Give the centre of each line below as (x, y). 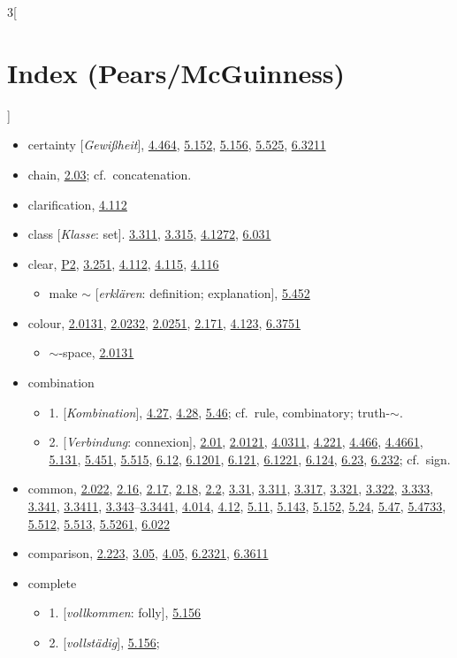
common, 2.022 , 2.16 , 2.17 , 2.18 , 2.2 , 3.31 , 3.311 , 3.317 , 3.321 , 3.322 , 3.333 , (231, 489)
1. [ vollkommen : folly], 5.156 (125, 612)
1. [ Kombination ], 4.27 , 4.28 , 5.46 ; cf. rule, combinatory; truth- (220, 412)
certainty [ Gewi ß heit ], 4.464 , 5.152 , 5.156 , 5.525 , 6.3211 (177, 145)
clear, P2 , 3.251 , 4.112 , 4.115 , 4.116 (123, 263)
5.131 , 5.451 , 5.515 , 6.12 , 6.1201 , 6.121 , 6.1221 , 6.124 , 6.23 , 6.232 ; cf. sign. (250, 459)
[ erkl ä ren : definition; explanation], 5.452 (202, 293)
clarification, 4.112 (77, 204)
